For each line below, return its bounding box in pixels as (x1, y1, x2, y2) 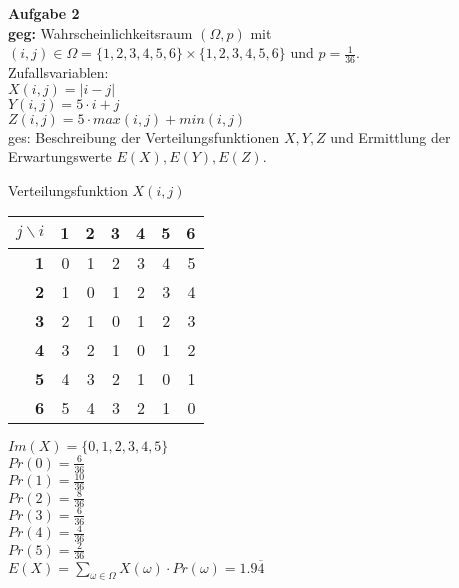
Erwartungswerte (8, 146, 112, 167)
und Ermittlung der (330, 126, 451, 147)
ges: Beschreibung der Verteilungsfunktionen (8, 126, 280, 147)
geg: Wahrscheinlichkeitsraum (8, 22, 193, 43)
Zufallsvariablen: (8, 62, 109, 83)
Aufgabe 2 (8, 3, 80, 23)
